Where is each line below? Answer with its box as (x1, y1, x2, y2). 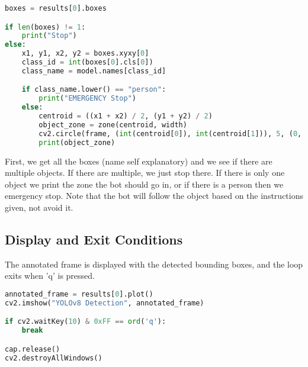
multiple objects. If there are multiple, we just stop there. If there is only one (5, 166, 285, 179)
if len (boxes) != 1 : (5, 22, 86, 31)
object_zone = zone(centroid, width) (38, 120, 187, 129)
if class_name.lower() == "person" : (21, 85, 166, 94)
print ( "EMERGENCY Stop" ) (38, 94, 136, 103)
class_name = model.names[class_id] (21, 66, 166, 75)
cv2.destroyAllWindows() (5, 353, 102, 362)
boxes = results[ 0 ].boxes (5, 4, 107, 12)
